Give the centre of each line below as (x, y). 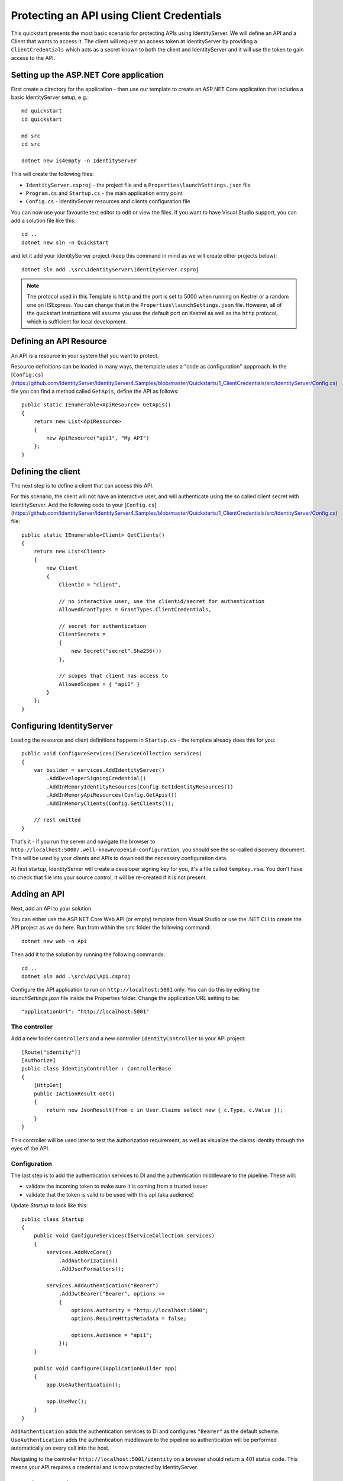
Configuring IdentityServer (62, 726)
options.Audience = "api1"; (112, 1335)
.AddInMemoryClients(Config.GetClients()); (110, 803)
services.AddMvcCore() (79, 1252)
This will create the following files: (52, 174)
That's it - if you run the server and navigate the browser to (83, 842)
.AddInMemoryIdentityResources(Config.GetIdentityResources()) (140, 787)
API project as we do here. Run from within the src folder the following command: (111, 928)
